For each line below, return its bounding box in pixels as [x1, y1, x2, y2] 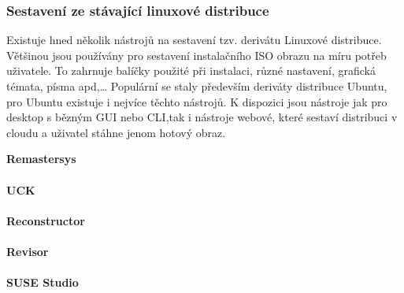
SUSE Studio [6, 274, 79, 291]
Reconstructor [6, 212, 85, 228]
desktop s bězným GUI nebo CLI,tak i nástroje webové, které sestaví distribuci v [6, 109, 398, 125]
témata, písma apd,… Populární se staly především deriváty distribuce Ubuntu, [6, 78, 387, 94]
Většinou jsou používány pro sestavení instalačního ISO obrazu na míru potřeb [6, 46, 387, 63]
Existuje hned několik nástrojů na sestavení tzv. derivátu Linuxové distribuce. [6, 32, 382, 48]
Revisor [6, 243, 49, 259]
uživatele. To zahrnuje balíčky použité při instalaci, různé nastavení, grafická [6, 62, 376, 79]
